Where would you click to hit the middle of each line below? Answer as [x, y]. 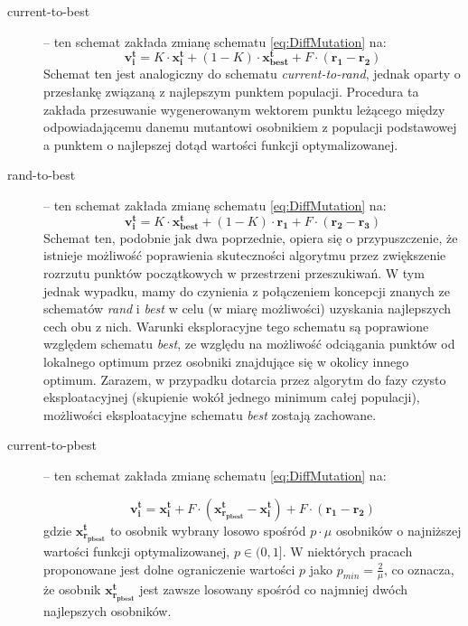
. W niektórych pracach [347, 551]
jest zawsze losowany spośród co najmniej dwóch [273, 589]
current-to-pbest [52, 445]
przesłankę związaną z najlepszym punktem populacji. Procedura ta [231, 92]
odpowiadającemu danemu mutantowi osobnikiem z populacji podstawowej [250, 127]
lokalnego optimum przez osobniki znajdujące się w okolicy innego [226, 361]
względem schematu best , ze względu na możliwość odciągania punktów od [249, 344]
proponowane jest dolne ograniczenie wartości [169, 569]
